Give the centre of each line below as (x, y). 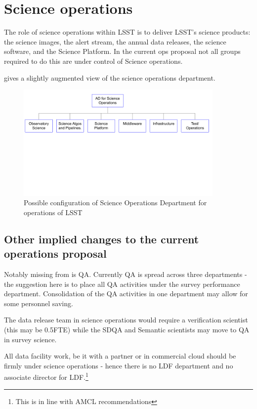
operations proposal (55, 253)
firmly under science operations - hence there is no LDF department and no (119, 365)
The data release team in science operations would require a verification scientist (126, 320)
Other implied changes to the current (102, 239)
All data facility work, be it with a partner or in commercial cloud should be (120, 356)
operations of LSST (53, 212)
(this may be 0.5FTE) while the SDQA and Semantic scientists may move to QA (127, 330)
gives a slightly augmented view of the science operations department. (110, 77)
